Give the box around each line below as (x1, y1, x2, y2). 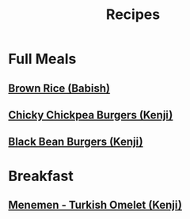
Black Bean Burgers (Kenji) (8, 135, 144, 149)
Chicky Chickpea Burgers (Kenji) (8, 108, 173, 122)
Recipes (105, 6, 161, 24)
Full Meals (8, 50, 77, 68)
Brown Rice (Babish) (8, 81, 111, 95)
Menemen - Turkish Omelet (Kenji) (8, 198, 182, 211)
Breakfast (8, 167, 74, 185)
